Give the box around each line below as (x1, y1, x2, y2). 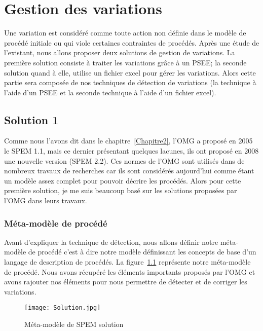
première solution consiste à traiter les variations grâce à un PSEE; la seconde (4, 57, 247, 67)
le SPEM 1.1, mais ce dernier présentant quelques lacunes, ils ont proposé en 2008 (4, 145, 259, 156)
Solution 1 (4, 112, 59, 127)
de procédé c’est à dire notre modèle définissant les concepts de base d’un (28, 246, 256, 257)
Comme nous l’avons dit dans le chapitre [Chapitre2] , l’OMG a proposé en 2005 (4, 135, 253, 146)
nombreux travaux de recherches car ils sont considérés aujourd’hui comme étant (4, 165, 254, 176)
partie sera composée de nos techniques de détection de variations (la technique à (4, 77, 256, 88)
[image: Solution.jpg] (24, 304, 101, 312)
